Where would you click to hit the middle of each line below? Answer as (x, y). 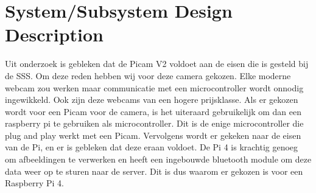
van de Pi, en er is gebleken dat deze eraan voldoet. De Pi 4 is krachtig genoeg (152, 147)
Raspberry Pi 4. (35, 183)
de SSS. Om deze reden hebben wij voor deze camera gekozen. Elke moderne (148, 75)
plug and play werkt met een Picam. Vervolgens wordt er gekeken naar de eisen (153, 135)
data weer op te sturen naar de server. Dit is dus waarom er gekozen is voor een (154, 171)
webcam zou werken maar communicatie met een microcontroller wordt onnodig (154, 87)
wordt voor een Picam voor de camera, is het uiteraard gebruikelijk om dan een (153, 111)
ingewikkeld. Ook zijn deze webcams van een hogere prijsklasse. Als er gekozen (152, 100)
